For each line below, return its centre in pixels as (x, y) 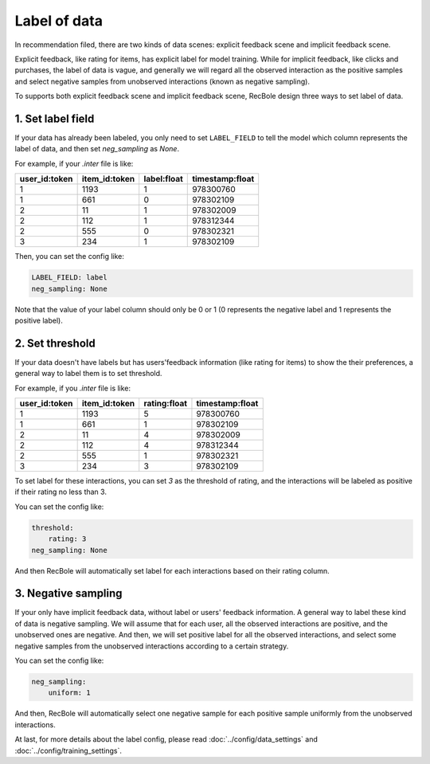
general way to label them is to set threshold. (88, 374)
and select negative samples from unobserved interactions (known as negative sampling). (162, 81)
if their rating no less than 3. (61, 492)
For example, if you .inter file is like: (73, 388)
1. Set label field (55, 118)
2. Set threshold (55, 343)
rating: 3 (67, 539)
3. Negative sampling (68, 594)
